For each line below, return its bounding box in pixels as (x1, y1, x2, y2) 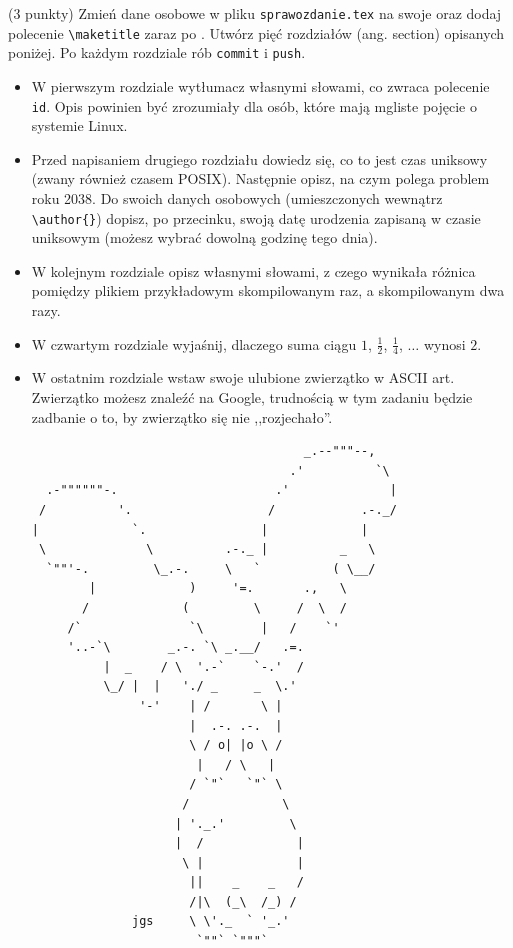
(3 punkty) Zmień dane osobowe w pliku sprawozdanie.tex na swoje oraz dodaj (8, 3, 502, 23)
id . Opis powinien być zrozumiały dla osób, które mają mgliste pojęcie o (31, 95, 477, 116)
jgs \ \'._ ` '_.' (132, 914, 290, 929)
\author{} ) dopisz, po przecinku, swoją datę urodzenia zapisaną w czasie (31, 207, 481, 228)
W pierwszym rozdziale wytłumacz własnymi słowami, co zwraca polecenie (31, 75, 490, 96)
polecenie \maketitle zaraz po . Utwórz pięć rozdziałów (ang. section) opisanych (8, 22, 505, 43)
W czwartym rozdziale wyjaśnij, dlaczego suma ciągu (31, 333, 357, 354)
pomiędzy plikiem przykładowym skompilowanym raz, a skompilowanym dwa (31, 280, 505, 301)
